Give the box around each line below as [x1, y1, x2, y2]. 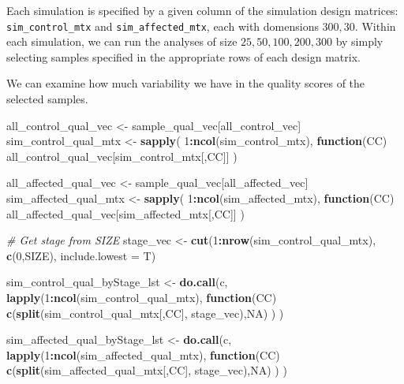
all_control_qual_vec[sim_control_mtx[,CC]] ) [6, 147, 238, 164]
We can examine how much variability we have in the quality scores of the [6, 75, 365, 91]
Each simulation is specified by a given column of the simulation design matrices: [6, 2, 398, 18]
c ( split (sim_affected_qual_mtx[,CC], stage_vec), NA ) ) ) [6, 362, 287, 378]
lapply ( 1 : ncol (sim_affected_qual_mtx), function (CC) [6, 346, 280, 363]
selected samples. [6, 91, 88, 107]
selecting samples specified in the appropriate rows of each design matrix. [6, 48, 361, 65]
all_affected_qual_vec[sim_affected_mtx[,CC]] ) [6, 205, 245, 222]
